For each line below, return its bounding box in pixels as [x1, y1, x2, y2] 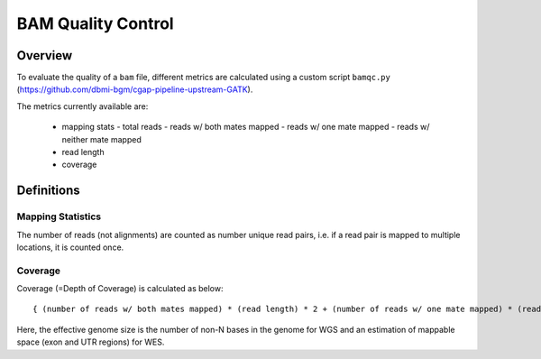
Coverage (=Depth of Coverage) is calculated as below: [16, 283, 225, 294]
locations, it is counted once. [16, 242, 124, 253]
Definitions [16, 183, 80, 198]
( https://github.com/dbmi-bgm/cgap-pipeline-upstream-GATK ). [16, 84, 253, 95]
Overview [16, 48, 73, 63]
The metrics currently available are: [16, 100, 149, 112]
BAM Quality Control [16, 14, 175, 33]
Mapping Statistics [16, 210, 102, 223]
